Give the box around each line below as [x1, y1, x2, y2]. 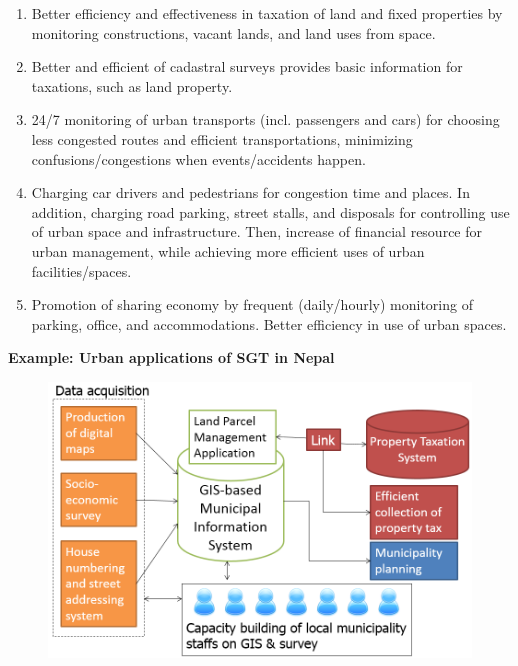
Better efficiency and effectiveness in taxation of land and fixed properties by [31, 3, 503, 23]
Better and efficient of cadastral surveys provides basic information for [31, 56, 463, 77]
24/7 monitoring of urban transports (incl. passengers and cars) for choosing [31, 109, 500, 130]
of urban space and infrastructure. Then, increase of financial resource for [31, 221, 483, 242]
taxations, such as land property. [31, 75, 233, 96]
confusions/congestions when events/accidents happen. [31, 148, 366, 169]
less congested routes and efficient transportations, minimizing [31, 128, 413, 149]
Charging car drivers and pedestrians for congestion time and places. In [31, 182, 470, 203]
